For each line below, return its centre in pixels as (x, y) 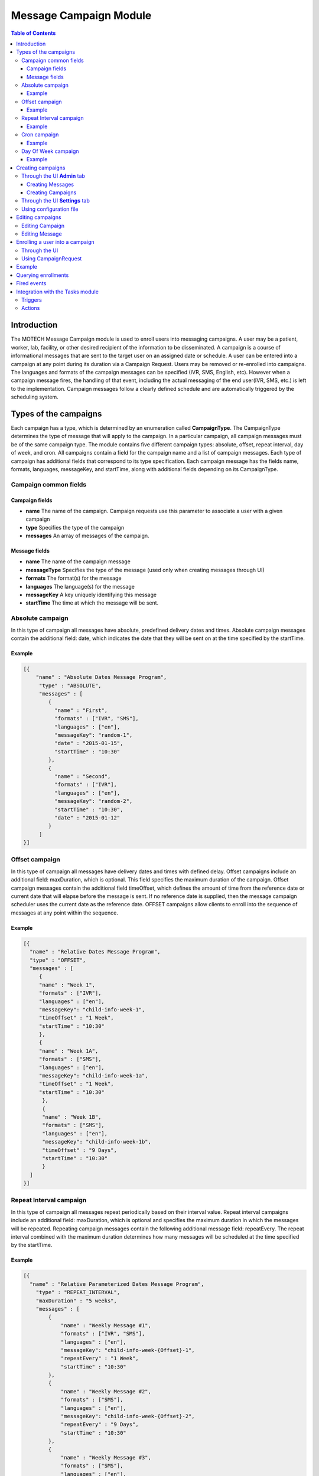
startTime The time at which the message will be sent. (92, 603)
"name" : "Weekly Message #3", (106, 1457)
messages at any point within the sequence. (64, 913)
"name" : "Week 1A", (69, 1051)
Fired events (31, 283)
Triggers (32, 300)
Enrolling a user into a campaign (55, 242)
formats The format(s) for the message (74, 578)
